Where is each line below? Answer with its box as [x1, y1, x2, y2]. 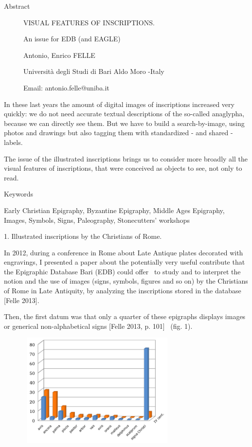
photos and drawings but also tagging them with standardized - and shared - [4, 127, 233, 138]
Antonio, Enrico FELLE [23, 50, 95, 60]
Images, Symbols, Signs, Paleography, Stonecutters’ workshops [4, 215, 190, 225]
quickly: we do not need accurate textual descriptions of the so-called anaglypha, [4, 108, 245, 119]
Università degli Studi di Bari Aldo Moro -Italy [23, 66, 164, 76]
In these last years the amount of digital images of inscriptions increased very [4, 99, 234, 109]
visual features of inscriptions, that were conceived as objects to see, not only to [4, 163, 242, 173]
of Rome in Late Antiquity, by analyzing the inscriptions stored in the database [4, 286, 241, 296]
